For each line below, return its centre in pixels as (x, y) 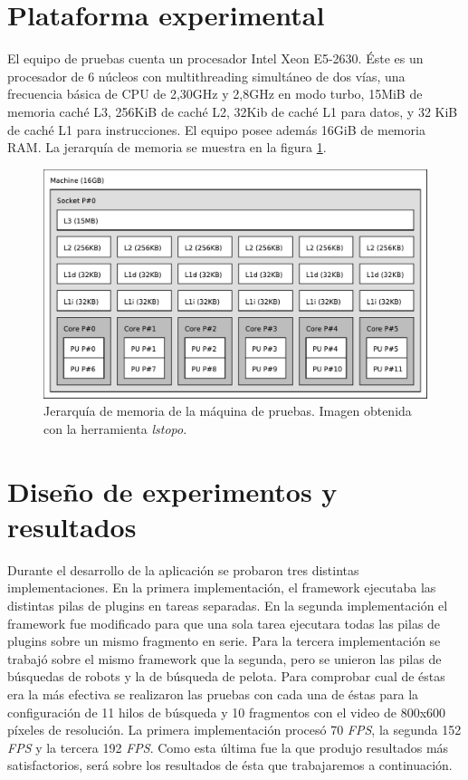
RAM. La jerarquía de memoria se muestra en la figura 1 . (167, 147)
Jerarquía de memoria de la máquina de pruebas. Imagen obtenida (228, 411)
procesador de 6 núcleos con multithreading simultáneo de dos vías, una (206, 76)
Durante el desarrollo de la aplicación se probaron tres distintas (183, 569)
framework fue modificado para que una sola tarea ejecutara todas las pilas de (224, 623)
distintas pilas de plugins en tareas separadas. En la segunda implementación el (228, 605)
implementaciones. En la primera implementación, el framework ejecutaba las (222, 587)
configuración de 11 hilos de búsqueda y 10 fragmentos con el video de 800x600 (227, 712)
